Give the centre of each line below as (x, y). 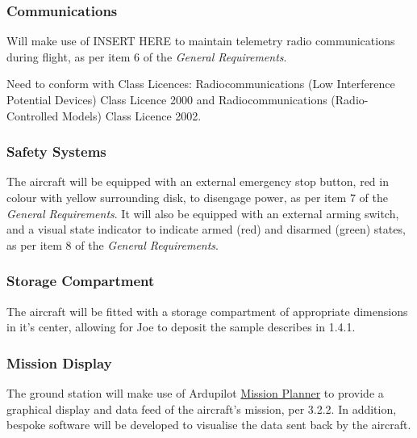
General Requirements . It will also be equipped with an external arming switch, (203, 213)
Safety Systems (56, 152)
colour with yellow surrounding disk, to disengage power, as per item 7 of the (198, 197)
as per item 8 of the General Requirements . (113, 244)
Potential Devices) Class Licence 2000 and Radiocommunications (167, 99)
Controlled (33, 115)
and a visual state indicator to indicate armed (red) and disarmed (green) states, (206, 229)
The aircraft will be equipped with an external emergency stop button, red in (198, 181)
